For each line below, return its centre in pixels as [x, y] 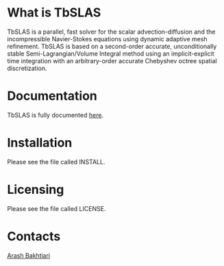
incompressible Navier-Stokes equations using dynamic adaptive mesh [107, 38]
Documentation [52, 96]
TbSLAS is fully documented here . [55, 115]
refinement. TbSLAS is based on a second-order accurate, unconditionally [112, 46]
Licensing [36, 190]
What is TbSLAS [54, 13]
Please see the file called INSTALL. [56, 162]
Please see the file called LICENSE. [57, 208]
